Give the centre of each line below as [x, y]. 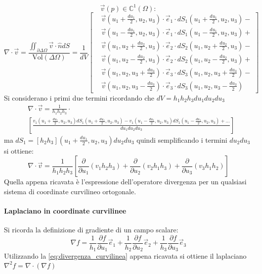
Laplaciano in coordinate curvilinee [65, 211]
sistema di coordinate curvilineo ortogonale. [70, 191]
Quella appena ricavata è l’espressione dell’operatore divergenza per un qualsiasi [125, 182]
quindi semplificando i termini [182, 139]
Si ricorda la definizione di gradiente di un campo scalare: [91, 230]
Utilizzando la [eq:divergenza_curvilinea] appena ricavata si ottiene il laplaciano [125, 256]
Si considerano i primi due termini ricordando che [79, 97]
